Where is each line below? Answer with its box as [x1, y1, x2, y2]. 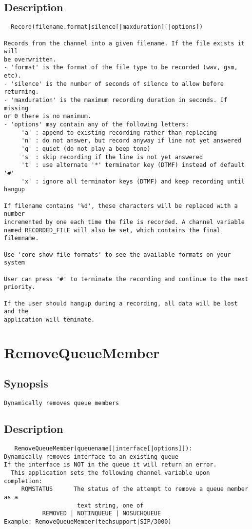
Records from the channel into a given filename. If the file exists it [4, 40, 245, 47]
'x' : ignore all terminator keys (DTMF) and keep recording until [21, 178, 245, 185]
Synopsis [4, 376, 48, 391]
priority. [4, 284, 36, 291]
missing [4, 104, 29, 112]
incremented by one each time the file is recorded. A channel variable [4, 218, 245, 225]
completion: [4, 477, 42, 485]
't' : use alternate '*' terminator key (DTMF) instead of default [21, 162, 245, 169]
